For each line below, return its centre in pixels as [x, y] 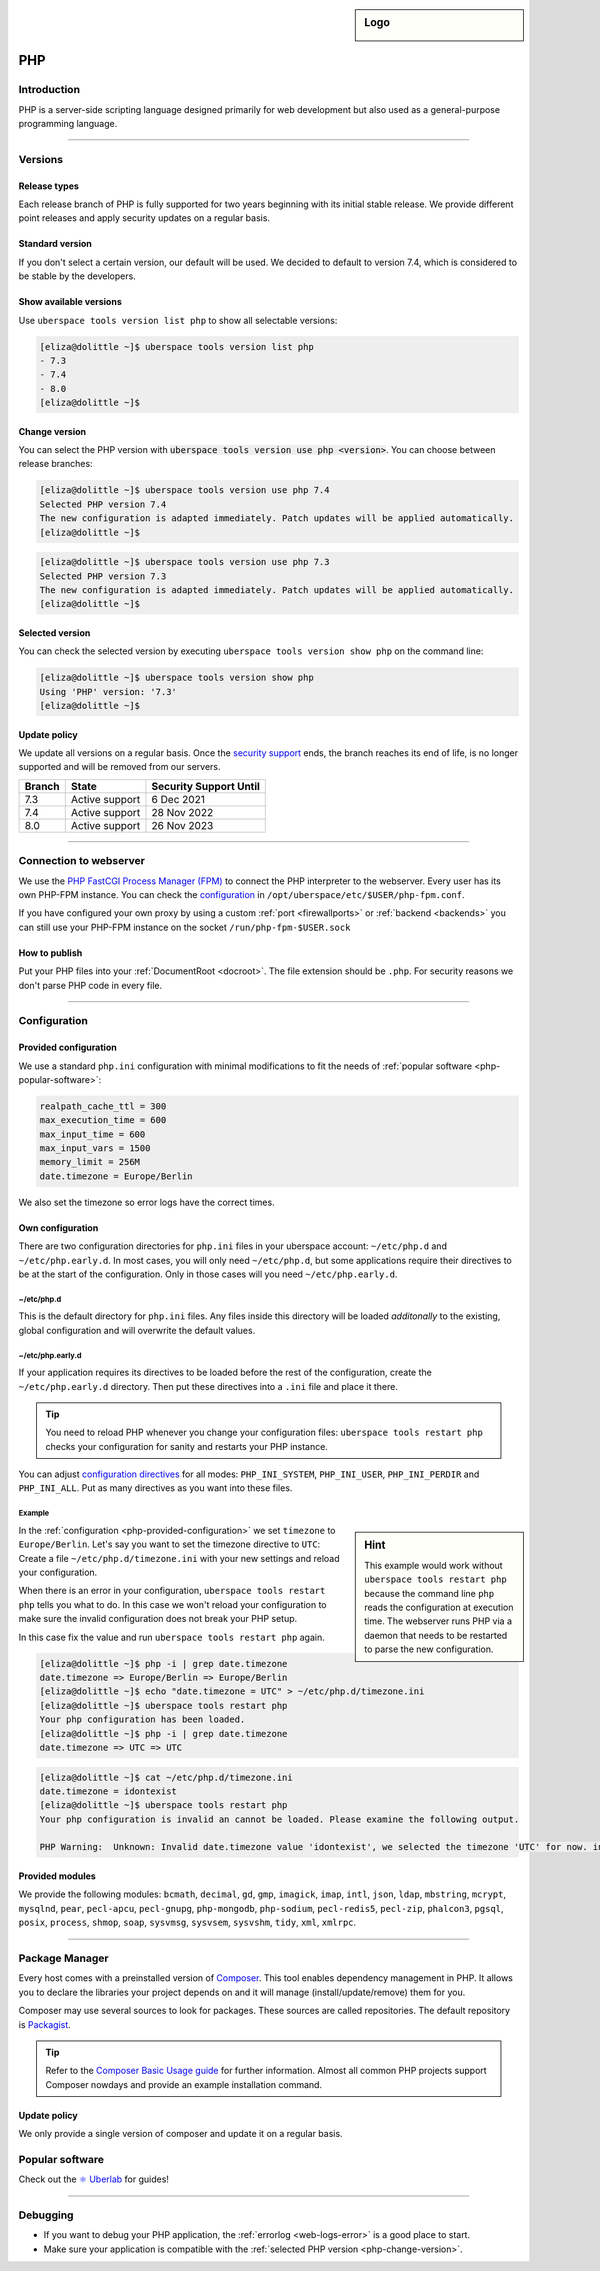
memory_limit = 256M [89, 1162]
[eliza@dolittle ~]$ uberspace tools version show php [176, 678]
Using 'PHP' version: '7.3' [108, 691]
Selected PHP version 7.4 [103, 504]
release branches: [56, 464]
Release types [49, 186]
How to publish [50, 952]
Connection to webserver [81, 861]
